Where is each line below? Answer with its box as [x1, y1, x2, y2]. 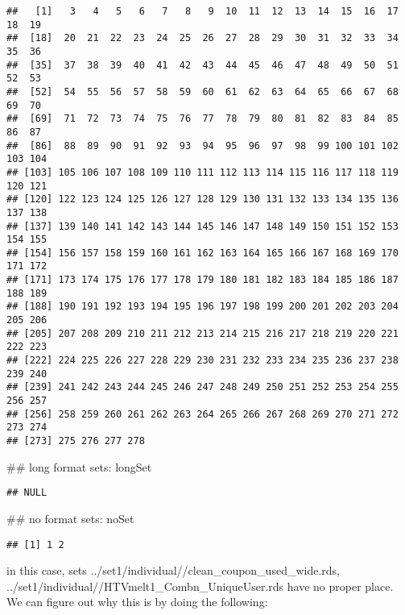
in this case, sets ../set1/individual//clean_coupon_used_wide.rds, [6, 562, 340, 579]
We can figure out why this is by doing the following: [6, 593, 268, 610]
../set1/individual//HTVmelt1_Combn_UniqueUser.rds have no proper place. [6, 577, 394, 594]
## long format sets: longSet [6, 458, 152, 475]
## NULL [6, 487, 48, 499]
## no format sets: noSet [6, 509, 134, 526]
